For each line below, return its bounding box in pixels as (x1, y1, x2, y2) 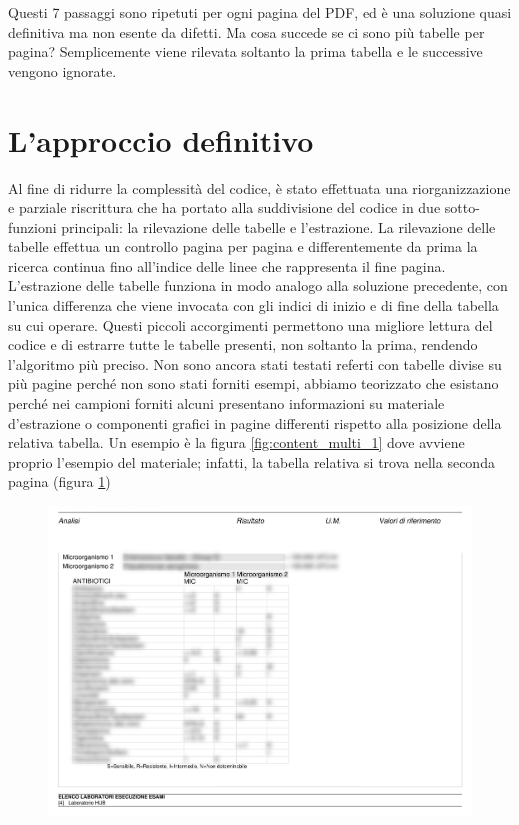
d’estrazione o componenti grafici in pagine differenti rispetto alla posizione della (8, 412, 502, 433)
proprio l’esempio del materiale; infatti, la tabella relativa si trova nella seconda (8, 451, 495, 472)
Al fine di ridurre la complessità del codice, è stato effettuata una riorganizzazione (8, 177, 511, 198)
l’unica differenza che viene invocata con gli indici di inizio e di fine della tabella (8, 295, 499, 316)
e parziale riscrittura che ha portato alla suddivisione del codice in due (8, 197, 441, 218)
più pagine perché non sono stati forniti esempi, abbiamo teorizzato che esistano (8, 373, 499, 394)
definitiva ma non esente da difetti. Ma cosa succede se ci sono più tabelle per (8, 21, 485, 42)
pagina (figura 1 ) (8, 471, 111, 492)
